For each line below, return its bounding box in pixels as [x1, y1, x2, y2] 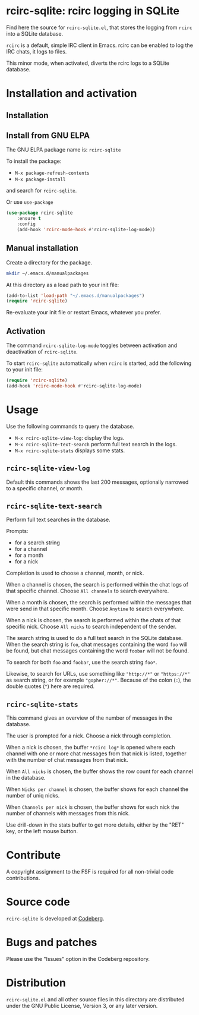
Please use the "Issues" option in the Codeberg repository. [6, 956, 150, 963]
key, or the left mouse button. [6, 828, 78, 835]
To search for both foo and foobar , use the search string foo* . [6, 658, 157, 666]
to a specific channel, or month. [6, 484, 84, 491]
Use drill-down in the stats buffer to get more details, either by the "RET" [6, 821, 184, 828]
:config [17, 221, 36, 227]
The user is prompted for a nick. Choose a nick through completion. [6, 732, 172, 739]
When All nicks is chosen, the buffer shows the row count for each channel [6, 768, 194, 775]
